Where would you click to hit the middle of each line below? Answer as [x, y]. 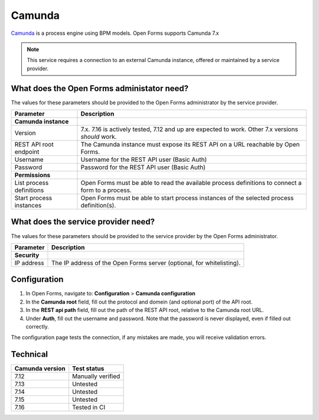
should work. [99, 137]
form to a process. [106, 190]
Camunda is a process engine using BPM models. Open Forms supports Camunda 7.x [115, 33]
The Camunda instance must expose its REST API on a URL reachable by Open [190, 145]
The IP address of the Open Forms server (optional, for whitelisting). [146, 263]
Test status [88, 369]
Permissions [32, 175]
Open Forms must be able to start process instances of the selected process [187, 198]
